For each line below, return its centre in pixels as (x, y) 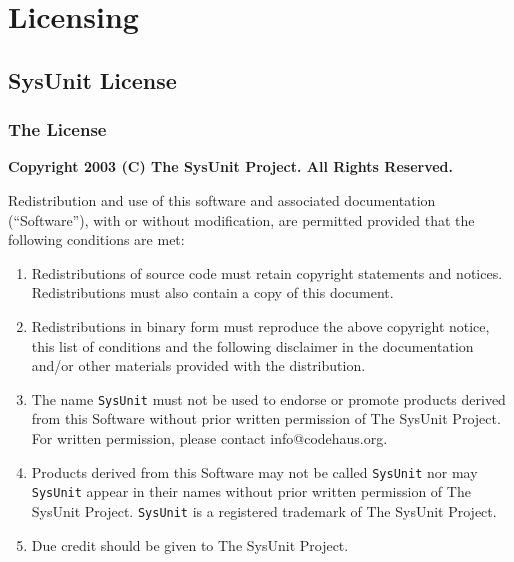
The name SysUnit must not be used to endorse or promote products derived (268, 398)
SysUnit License (92, 79)
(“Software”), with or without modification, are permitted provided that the (241, 219)
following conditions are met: (96, 239)
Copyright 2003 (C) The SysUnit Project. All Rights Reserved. (231, 166)
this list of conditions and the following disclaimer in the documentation (252, 345)
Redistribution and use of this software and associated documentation (222, 199)
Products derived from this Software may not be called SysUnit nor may (254, 471)
